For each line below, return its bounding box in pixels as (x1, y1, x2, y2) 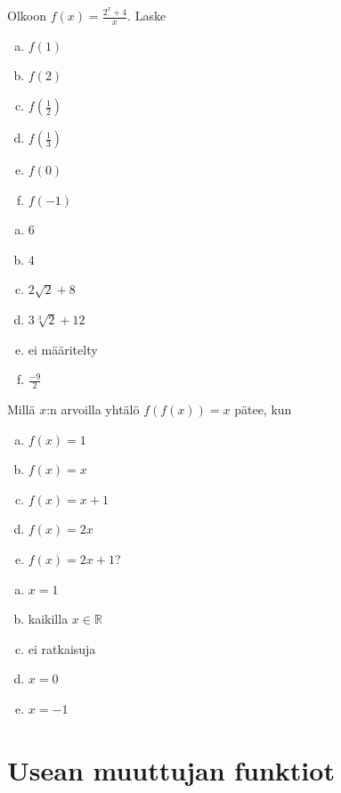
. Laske (127, 6, 166, 24)
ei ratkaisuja (28, 639, 96, 658)
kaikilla (28, 609, 69, 628)
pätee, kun (234, 400, 292, 418)
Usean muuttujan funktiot (7, 751, 335, 788)
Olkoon (7, 6, 46, 24)
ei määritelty (28, 339, 98, 358)
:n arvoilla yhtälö (46, 400, 140, 418)
